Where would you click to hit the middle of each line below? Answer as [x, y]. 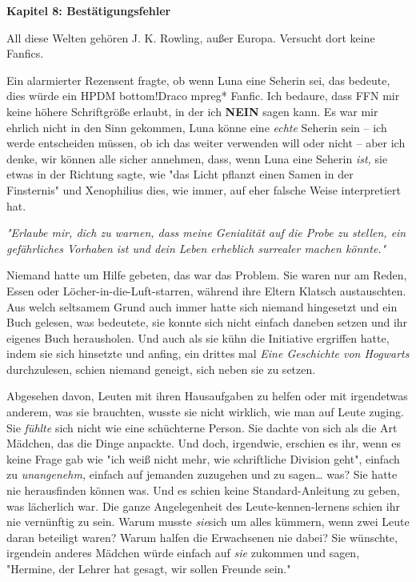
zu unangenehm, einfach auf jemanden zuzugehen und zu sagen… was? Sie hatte [202, 474]
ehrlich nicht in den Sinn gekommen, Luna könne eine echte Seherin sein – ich [197, 127]
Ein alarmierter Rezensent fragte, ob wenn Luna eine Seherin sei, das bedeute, [198, 80]
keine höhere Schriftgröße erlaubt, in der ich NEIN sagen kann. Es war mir [192, 111]
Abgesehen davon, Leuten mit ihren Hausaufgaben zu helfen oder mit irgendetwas [207, 396]
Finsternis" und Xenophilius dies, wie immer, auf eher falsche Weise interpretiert [204, 189]
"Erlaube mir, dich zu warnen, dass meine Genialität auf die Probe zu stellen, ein [206, 233]
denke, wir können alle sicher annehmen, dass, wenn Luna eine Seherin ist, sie [197, 158]
